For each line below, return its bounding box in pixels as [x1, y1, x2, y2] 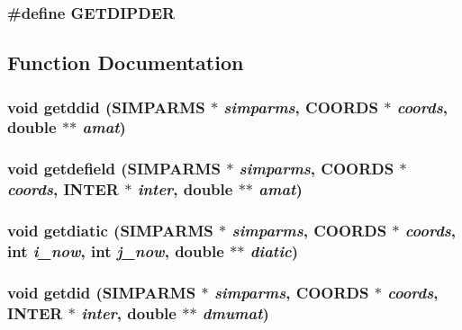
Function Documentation [7, 49, 244, 76]
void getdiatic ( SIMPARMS [7, 219, 213, 242]
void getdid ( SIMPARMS [7, 281, 196, 303]
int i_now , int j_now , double [7, 240, 224, 262]
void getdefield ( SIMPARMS [7, 157, 221, 180]
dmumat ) [202, 301, 269, 324]
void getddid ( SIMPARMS [7, 95, 205, 118]
